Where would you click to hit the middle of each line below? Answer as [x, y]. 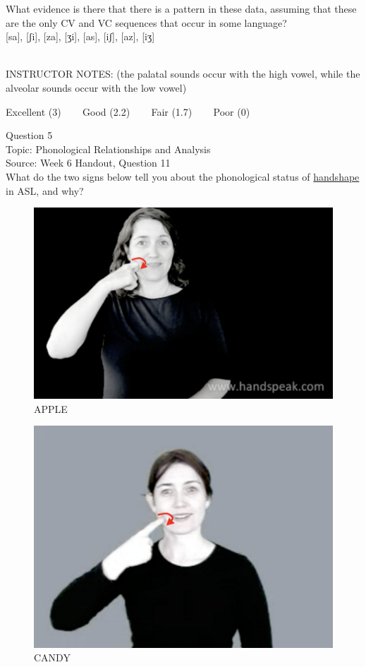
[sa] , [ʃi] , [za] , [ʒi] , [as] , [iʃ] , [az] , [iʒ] [80, 36]
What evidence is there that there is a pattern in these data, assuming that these [181, 8]
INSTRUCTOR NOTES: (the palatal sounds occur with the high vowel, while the [183, 74]
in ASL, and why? [45, 190]
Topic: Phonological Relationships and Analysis [108, 149]
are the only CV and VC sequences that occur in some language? [146, 22]
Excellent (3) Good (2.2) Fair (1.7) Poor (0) [128, 111]
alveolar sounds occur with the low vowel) [96, 87]
